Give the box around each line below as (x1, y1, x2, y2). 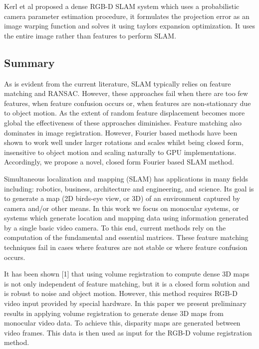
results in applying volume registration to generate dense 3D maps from (4, 307, 224, 318)
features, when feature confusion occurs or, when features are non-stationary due (4, 97, 251, 108)
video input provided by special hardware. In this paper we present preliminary (4, 298, 247, 308)
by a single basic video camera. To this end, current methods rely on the (4, 222, 226, 232)
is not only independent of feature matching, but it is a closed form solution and (4, 278, 250, 288)
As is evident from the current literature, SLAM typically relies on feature (4, 78, 231, 88)
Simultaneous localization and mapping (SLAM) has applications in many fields (4, 173, 249, 183)
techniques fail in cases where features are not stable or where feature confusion (4, 242, 248, 252)
